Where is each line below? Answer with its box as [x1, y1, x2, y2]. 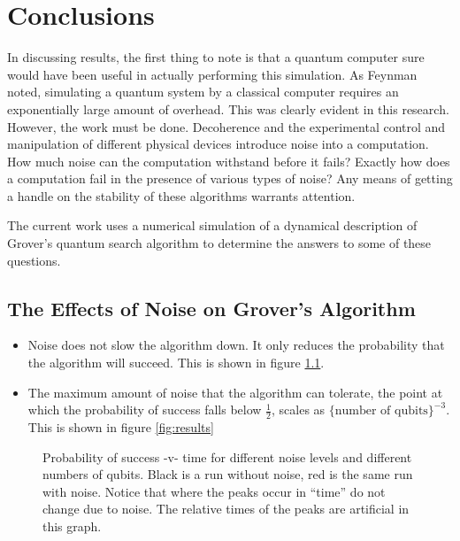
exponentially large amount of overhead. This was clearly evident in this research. [7, 99, 449, 118]
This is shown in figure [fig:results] [27, 418, 214, 437]
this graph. [42, 517, 102, 536]
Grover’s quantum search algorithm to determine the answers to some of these [7, 234, 432, 252]
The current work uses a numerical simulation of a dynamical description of [7, 216, 418, 235]
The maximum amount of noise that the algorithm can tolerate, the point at [27, 383, 443, 401]
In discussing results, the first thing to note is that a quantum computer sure [7, 48, 425, 66]
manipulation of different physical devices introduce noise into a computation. [7, 135, 429, 153]
